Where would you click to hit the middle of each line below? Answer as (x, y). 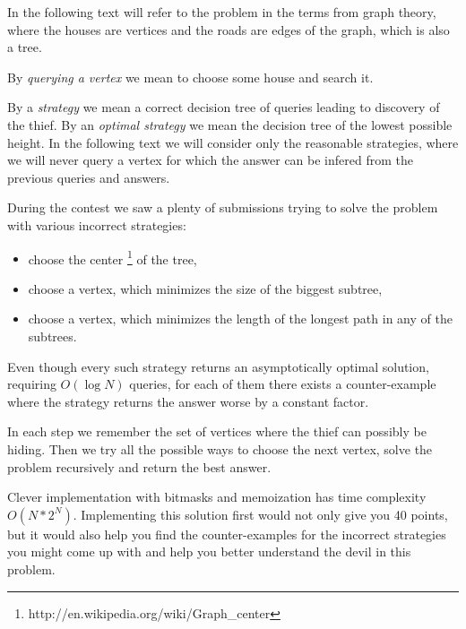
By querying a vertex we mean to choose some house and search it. (190, 77)
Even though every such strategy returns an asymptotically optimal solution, (218, 366)
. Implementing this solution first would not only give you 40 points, (260, 514)
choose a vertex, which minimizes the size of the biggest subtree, (205, 288)
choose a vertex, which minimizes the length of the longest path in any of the (240, 319)
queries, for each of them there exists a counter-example (283, 384)
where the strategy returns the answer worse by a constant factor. (188, 401)
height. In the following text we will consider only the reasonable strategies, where (233, 142)
